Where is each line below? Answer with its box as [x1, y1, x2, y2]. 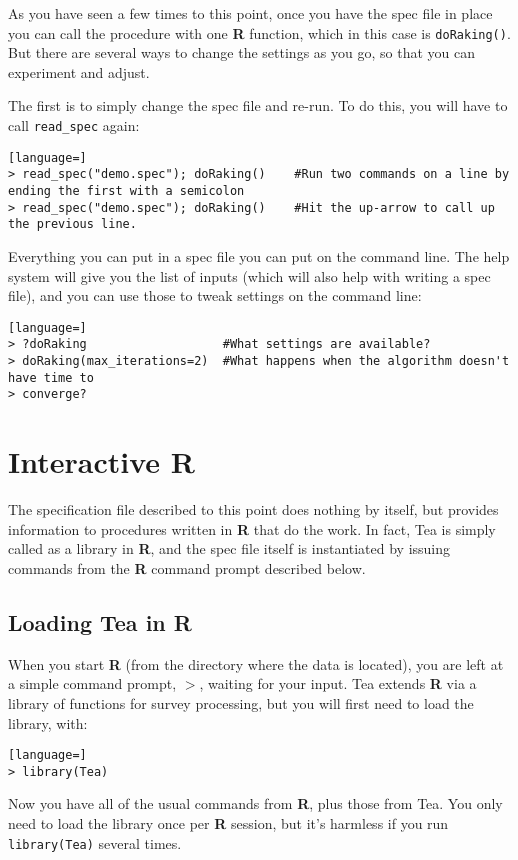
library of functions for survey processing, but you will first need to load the [8, 692, 474, 713]
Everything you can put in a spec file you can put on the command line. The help [8, 245, 510, 266]
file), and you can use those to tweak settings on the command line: [8, 285, 422, 306]
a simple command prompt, [8, 673, 177, 694]
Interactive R [8, 441, 195, 482]
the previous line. [8, 217, 137, 232]
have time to [8, 370, 94, 385]
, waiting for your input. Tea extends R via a [199, 673, 477, 694]
